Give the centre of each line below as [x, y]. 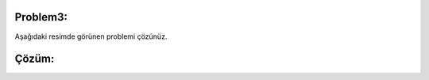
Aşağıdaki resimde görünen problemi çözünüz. [91, 36]
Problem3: [41, 17]
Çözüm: [35, 59]
